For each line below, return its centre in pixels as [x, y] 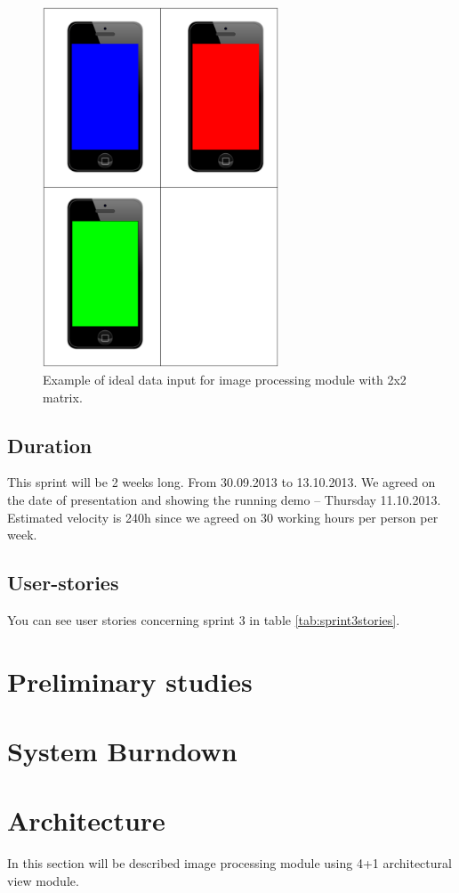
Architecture [86, 820]
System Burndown [122, 751]
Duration [50, 445]
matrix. [63, 397]
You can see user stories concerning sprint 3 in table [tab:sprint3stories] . [204, 619]
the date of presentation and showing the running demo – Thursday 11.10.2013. [224, 499]
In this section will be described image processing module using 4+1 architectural [229, 863]
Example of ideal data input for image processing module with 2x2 [225, 379]
